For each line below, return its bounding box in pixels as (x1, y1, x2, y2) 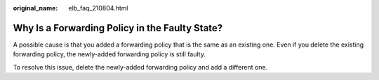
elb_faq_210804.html (68, 4, 128, 12)
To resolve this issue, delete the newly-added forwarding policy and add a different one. (13, 63, 268, 71)
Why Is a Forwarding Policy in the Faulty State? (13, 22, 223, 34)
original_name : (13, 4, 58, 12)
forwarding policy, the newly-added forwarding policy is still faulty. (13, 50, 206, 58)
